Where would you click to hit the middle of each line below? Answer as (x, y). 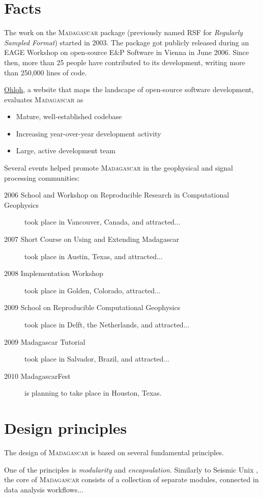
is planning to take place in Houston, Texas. (93, 393)
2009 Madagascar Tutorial (45, 341)
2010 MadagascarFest (37, 376)
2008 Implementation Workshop (54, 273)
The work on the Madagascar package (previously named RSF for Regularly (124, 32)
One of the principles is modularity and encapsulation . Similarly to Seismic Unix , (131, 469)
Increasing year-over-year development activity (89, 133)
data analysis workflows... (44, 489)
